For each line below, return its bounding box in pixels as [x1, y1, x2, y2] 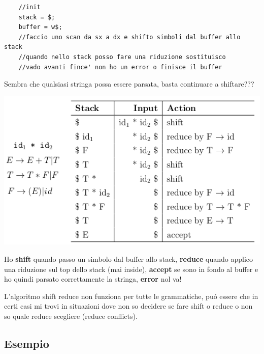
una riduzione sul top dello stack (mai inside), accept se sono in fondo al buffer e [4, 263, 258, 274]
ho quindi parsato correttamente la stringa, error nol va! [4, 274, 182, 284]
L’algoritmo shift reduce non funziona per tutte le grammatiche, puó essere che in [4, 290, 258, 301]
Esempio [4, 335, 49, 351]
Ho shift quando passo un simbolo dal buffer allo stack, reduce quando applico [4, 253, 253, 264]
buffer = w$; [18, 23, 62, 31]
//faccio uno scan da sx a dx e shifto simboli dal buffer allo [18, 33, 241, 41]
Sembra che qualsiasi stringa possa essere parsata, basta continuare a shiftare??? [4, 78, 254, 89]
